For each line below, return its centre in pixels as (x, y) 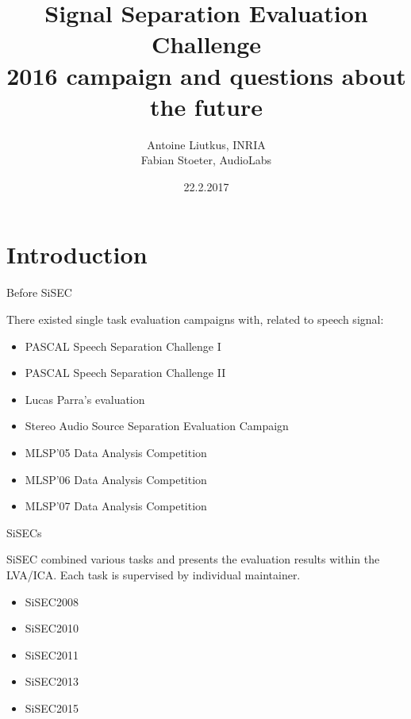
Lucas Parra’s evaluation (85, 399)
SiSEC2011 (52, 654)
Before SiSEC (39, 292)
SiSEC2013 (52, 681)
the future (206, 106)
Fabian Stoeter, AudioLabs (206, 160)
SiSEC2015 (52, 707)
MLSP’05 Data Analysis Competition (116, 452)
